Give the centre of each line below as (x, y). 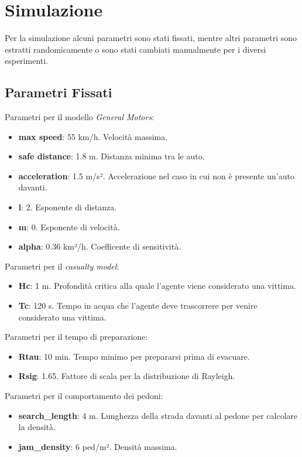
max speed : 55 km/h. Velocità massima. (93, 136)
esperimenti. (27, 61)
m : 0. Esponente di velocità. (69, 226)
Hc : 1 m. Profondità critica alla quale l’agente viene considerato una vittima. (157, 286)
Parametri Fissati (59, 92)
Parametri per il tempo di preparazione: (76, 337)
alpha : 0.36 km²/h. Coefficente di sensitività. (100, 246)
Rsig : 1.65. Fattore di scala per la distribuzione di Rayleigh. (127, 376)
